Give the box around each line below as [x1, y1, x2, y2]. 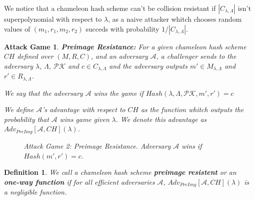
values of [4, 23, 30, 34]
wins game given [60, 114, 110, 124]
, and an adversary [91, 51, 148, 61]
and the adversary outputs [109, 60, 188, 71]
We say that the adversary [4, 87, 83, 98]
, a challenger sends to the [156, 51, 236, 61]
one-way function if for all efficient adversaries [4, 176, 155, 187]
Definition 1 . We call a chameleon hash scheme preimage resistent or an [4, 167, 237, 177]
